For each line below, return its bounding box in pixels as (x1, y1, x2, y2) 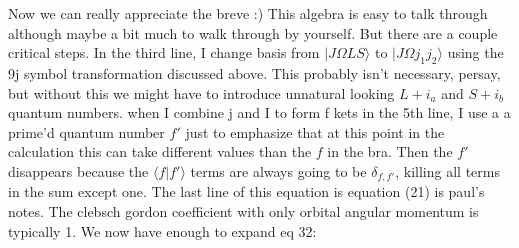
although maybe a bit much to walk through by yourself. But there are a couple (8, 22, 498, 43)
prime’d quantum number (8, 121, 165, 142)
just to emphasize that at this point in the (185, 121, 445, 142)
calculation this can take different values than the (8, 141, 312, 162)
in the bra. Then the (327, 141, 453, 162)
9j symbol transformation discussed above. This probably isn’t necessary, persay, (8, 62, 501, 83)
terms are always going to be (190, 160, 367, 181)
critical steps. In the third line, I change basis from (8, 42, 320, 63)
